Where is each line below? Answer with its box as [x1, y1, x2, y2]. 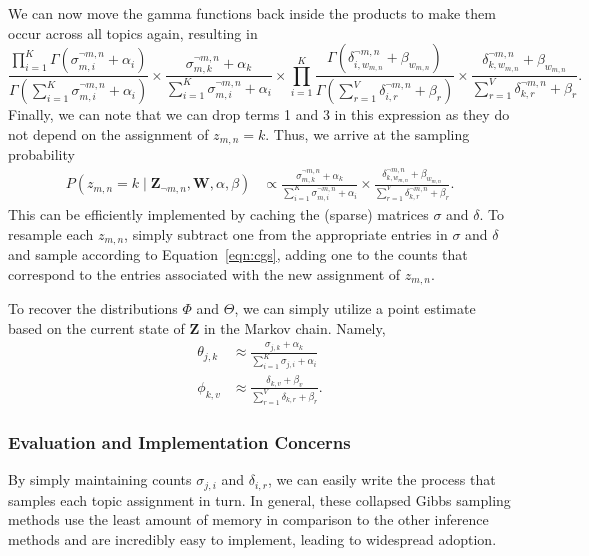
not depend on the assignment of [8, 123, 209, 144]
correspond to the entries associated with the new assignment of [8, 263, 401, 284]
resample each [8, 223, 94, 244]
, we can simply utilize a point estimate [234, 298, 476, 319]
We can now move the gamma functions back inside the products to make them [8, 3, 496, 23]
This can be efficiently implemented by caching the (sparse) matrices [8, 204, 429, 225]
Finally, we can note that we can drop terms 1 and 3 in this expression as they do [8, 104, 510, 125]
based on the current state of [8, 317, 185, 338]
